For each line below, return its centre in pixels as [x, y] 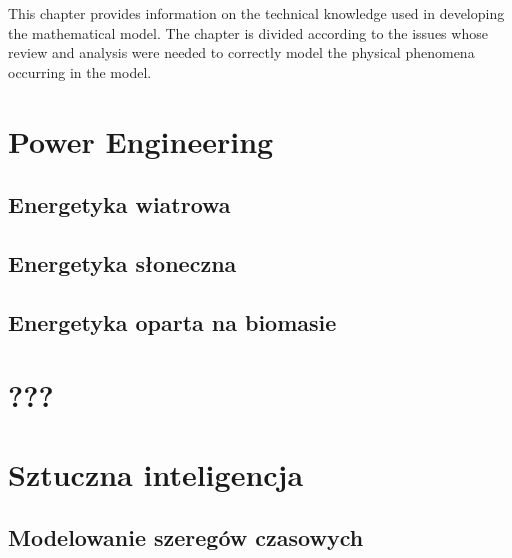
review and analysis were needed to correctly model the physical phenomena [241, 52]
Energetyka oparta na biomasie [172, 321]
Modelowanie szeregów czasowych [186, 537]
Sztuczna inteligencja [156, 473]
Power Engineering [141, 140]
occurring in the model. [80, 71]
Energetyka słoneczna [122, 262]
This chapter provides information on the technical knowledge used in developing [256, 13]
